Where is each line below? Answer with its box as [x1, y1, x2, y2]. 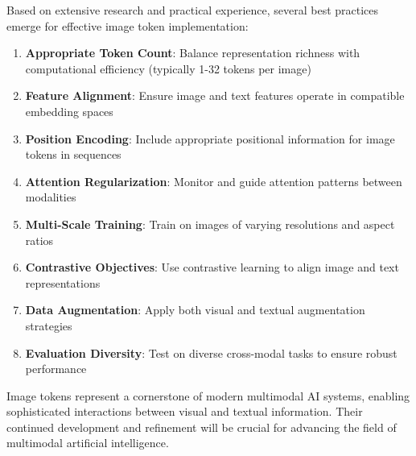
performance [25, 360, 87, 377]
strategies [25, 317, 72, 334]
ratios [25, 231, 54, 248]
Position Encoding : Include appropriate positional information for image [25, 130, 395, 147]
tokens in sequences [25, 146, 122, 163]
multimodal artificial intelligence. [6, 434, 169, 451]
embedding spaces [25, 102, 113, 119]
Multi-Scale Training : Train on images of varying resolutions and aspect [25, 215, 395, 232]
